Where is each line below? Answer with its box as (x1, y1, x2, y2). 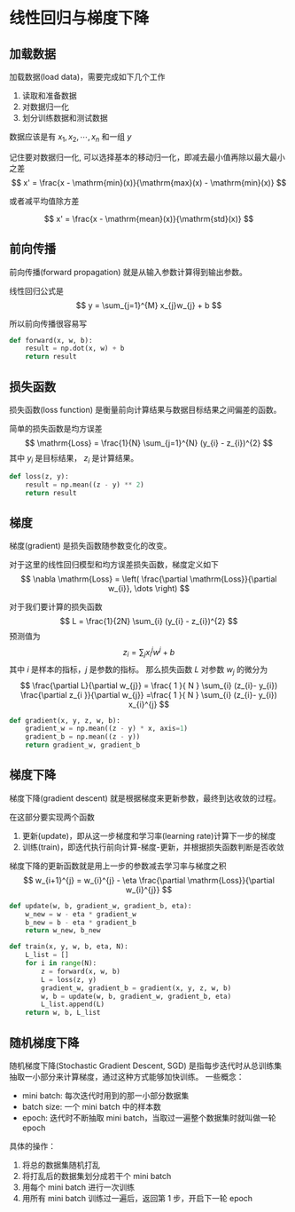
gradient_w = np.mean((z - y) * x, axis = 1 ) (25, 725, 189, 733)
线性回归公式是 (9, 285, 64, 296)
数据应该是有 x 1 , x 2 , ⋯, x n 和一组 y (9, 131, 132, 144)
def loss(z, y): (9, 471, 69, 480)
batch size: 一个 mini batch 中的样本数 (21, 1102, 161, 1113)
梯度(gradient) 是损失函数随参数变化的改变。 (9, 541, 172, 551)
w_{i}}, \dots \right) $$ (107, 583, 190, 594)
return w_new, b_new (25, 926, 101, 935)
